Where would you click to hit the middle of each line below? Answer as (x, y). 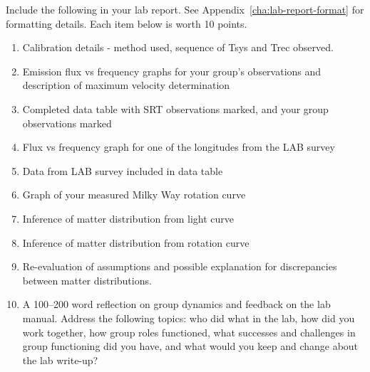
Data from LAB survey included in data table (123, 170)
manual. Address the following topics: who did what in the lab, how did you (189, 318)
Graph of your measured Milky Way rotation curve (134, 195)
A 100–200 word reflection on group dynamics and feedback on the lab (176, 304)
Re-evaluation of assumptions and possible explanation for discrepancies (180, 266)
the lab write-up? (60, 360)
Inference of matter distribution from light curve (128, 218)
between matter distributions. (87, 280)
